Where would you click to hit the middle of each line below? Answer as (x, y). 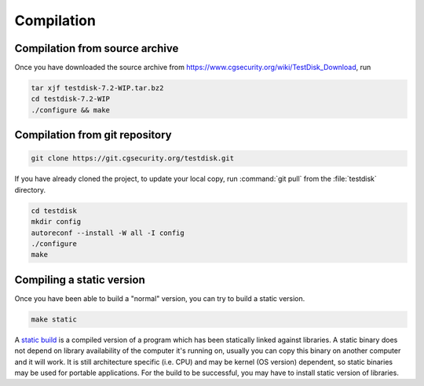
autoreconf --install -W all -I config (108, 233)
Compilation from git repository (93, 135)
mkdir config (56, 222)
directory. (30, 189)
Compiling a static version (80, 279)
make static (54, 319)
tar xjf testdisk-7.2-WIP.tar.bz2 (97, 88)
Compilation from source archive (97, 48)
